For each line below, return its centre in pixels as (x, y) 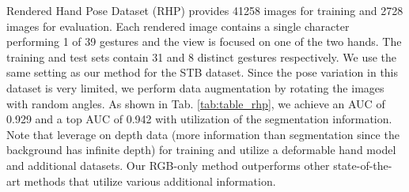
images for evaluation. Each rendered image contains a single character (178, 26)
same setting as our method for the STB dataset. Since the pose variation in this (203, 72)
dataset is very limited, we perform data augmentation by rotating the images (195, 87)
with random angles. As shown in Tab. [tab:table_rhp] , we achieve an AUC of (196, 103)
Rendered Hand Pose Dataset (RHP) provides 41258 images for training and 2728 (205, 10)
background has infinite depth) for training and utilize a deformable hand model (201, 150)
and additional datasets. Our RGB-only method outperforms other (168, 165)
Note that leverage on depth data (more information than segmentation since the (203, 134)
